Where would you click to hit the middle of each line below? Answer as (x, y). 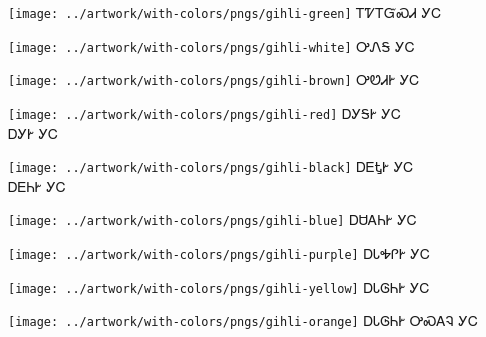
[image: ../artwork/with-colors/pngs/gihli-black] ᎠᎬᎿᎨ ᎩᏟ (211, 166)
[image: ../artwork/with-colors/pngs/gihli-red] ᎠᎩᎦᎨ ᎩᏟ (204, 112)
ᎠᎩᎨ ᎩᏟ (33, 132)
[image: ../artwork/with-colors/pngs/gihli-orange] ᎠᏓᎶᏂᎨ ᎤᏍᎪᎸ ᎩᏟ (243, 320)
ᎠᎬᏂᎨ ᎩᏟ (37, 185)
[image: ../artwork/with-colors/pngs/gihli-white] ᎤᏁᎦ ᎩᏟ (211, 45)
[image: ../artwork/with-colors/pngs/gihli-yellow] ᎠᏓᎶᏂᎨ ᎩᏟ (219, 286)
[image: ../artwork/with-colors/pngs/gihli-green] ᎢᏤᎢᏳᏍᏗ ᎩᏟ (225, 12)
